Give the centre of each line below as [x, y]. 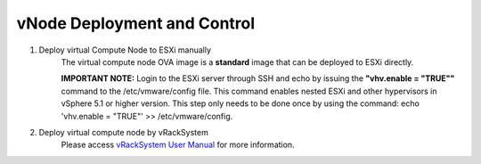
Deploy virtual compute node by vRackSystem [123, 132]
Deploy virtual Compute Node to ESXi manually [125, 50]
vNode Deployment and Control [136, 23]
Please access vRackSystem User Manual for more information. [178, 145]
